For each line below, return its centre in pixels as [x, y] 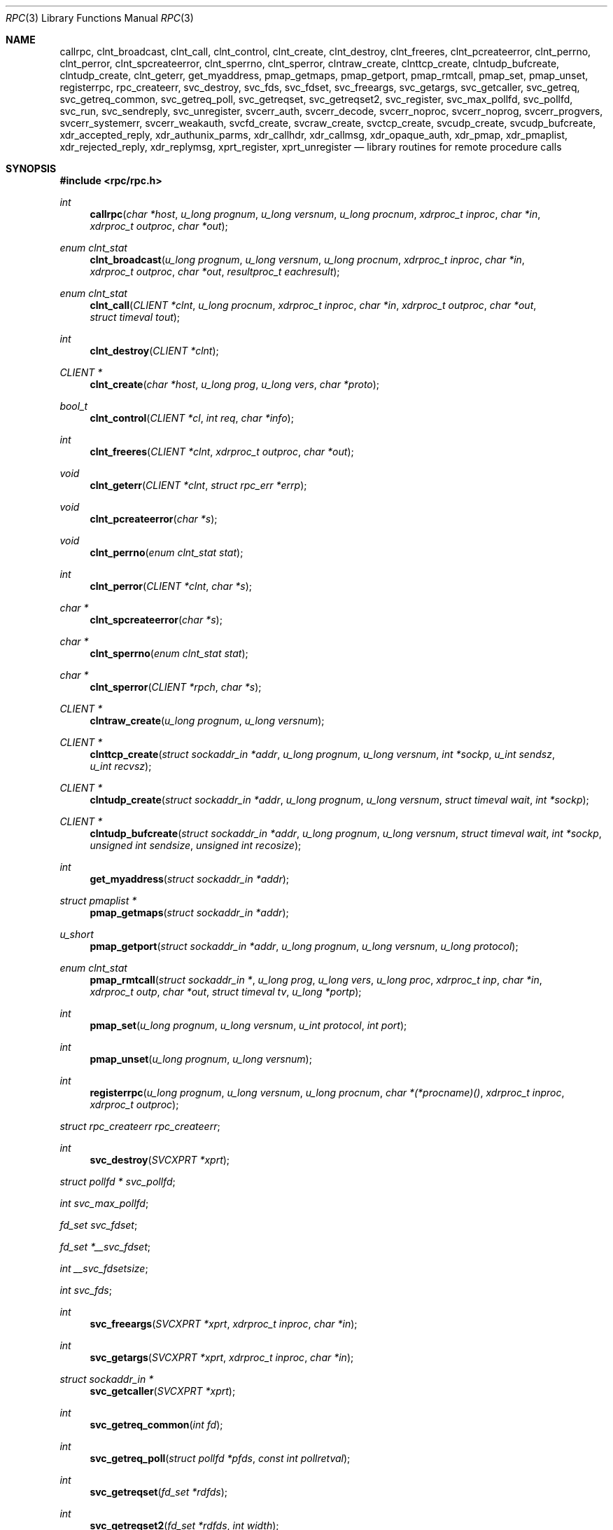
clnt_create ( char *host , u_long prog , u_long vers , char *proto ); [235, 384]
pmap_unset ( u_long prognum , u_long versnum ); [201, 1059]
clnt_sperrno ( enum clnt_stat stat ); [169, 653]
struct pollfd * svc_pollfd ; [118, 1181]
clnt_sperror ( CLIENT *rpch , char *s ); [176, 687]
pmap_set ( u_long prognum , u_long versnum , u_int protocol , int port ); [248, 1025]
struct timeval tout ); [135, 317]
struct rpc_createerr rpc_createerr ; [140, 1126]
